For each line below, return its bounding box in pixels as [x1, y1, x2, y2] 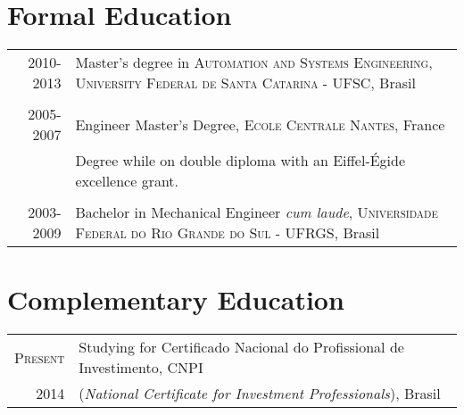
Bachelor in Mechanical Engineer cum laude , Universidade [75, 202, 438, 223]
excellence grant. [75, 170, 179, 192]
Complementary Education [7, 281, 344, 318]
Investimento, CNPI [79, 357, 203, 378]
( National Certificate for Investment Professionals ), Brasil [79, 383, 441, 404]
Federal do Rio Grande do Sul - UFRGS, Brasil [75, 222, 380, 244]
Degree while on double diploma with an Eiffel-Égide [75, 150, 406, 171]
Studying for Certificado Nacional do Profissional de [79, 336, 404, 358]
